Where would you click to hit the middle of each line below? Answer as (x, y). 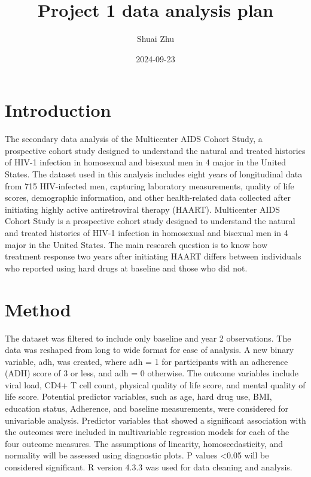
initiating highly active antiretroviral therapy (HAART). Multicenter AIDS (142, 209)
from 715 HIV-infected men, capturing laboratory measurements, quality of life (150, 185)
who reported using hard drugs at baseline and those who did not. (126, 268)
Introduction (58, 110)
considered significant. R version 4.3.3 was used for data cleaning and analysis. (149, 467)
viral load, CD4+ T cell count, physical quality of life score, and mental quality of (155, 384)
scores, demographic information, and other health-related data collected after (148, 197)
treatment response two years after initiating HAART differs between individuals (153, 256)
